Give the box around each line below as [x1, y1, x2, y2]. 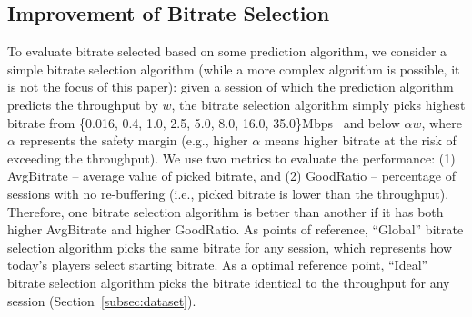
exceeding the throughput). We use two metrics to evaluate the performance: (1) [7, 148, 456, 167]
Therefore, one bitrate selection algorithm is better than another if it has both [7, 202, 444, 221]
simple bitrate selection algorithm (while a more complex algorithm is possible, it [7, 59, 460, 78]
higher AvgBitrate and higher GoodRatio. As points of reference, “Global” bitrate [7, 220, 464, 239]
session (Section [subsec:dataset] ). [7, 291, 196, 310]
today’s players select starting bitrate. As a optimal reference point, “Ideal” [7, 255, 428, 274]
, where [421, 113, 462, 132]
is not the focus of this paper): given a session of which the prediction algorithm [7, 77, 454, 96]
